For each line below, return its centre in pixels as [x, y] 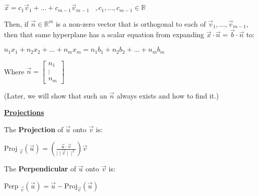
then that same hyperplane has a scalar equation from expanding [104, 34]
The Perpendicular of [40, 169]
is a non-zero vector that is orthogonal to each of [131, 23]
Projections [24, 112]
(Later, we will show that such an [56, 95]
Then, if [16, 23]
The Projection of [34, 129]
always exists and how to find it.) [168, 95]
